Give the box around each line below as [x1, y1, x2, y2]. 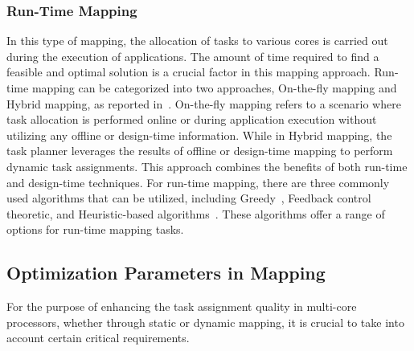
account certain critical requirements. [6, 329, 190, 346]
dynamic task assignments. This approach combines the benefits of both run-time [6, 157, 408, 174]
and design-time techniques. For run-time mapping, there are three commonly [6, 173, 390, 190]
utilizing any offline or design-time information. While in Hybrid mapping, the [6, 126, 392, 143]
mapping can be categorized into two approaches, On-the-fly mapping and [31, 80, 397, 96]
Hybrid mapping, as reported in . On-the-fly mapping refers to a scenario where [6, 95, 401, 112]
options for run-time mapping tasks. [6, 221, 184, 238]
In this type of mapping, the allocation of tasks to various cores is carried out [6, 32, 388, 49]
